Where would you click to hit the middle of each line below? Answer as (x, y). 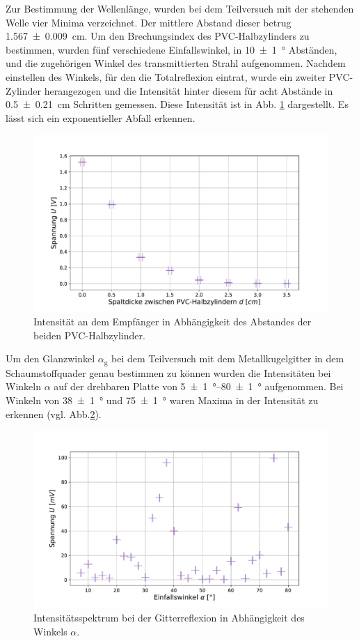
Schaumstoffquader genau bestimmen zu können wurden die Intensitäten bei (168, 372)
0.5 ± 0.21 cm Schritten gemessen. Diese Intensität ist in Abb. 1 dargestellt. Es (177, 104)
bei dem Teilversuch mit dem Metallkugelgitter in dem (228, 358)
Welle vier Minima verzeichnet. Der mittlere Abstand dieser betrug (149, 22)
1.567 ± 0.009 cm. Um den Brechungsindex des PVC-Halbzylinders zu (158, 36)
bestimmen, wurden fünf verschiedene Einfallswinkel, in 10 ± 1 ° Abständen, (171, 49)
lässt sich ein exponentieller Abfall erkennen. (101, 117)
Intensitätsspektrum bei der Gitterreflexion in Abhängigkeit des (169, 618)
